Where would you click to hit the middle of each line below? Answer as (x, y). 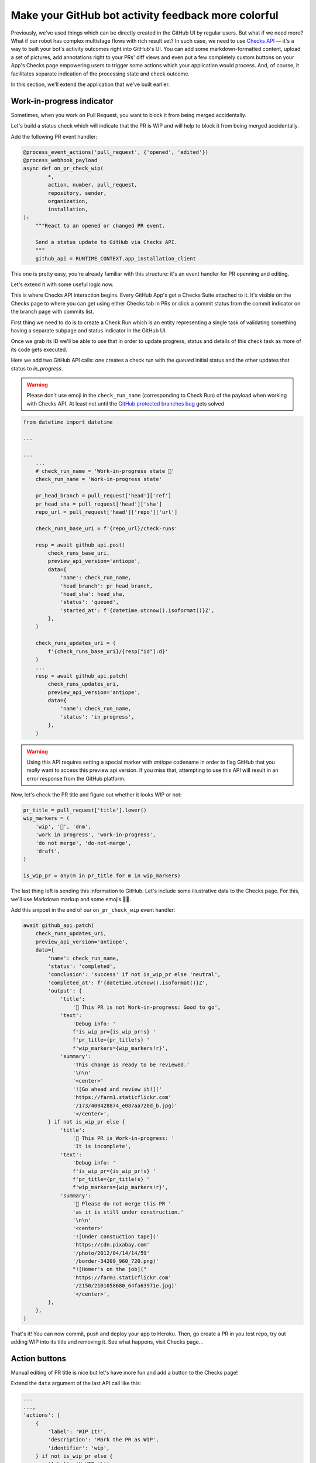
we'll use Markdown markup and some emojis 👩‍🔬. (71, 899)
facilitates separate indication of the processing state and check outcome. (100, 74)
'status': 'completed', (82, 966)
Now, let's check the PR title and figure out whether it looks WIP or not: (96, 795)
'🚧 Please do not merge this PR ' (122, 1204)
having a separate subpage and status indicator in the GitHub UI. (89, 330)
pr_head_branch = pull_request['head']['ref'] (104, 496)
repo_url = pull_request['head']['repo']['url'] (107, 512)
